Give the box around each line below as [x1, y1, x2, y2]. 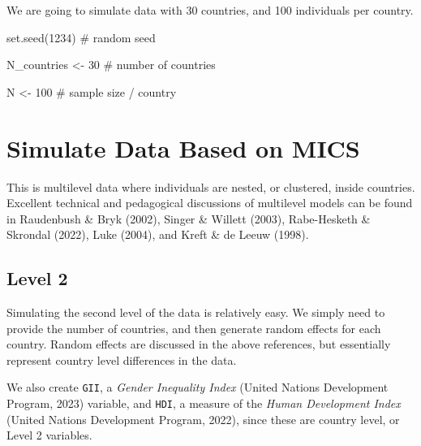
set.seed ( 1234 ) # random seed [6, 28, 156, 45]
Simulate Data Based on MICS [6, 131, 360, 164]
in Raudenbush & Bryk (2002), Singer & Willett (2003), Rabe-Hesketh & [6, 210, 371, 227]
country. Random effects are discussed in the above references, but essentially [6, 336, 391, 353]
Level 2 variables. [6, 427, 92, 444]
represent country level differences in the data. [6, 351, 237, 368]
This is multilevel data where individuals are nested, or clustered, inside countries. [6, 178, 415, 195]
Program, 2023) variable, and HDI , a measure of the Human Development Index [6, 395, 401, 412]
